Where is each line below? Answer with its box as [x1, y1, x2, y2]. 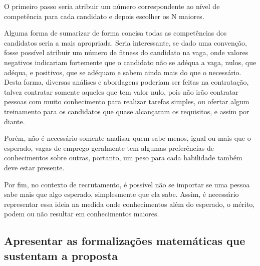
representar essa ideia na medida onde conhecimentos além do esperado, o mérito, [4, 198, 255, 209]
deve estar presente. [4, 162, 65, 172]
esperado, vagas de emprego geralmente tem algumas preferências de [4, 142, 214, 153]
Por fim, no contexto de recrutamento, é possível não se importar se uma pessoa [4, 179, 250, 189]
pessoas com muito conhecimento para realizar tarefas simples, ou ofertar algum [4, 96, 249, 107]
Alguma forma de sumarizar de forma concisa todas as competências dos [4, 28, 227, 38]
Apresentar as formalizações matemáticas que [4, 233, 245, 248]
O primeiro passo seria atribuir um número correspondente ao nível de [4, 1, 220, 11]
